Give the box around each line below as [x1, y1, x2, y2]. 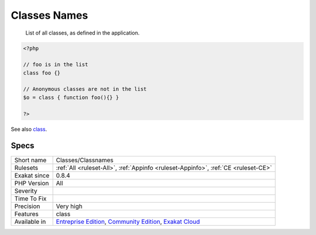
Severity [14, 186, 37, 195]
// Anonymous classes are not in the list [23, 86, 147, 93]
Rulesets [14, 164, 38, 172]
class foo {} [23, 69, 61, 76]
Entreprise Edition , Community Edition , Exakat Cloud [56, 217, 200, 226]
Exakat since [14, 171, 50, 179]
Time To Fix [14, 194, 47, 202]
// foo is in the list [23, 62, 88, 68]
